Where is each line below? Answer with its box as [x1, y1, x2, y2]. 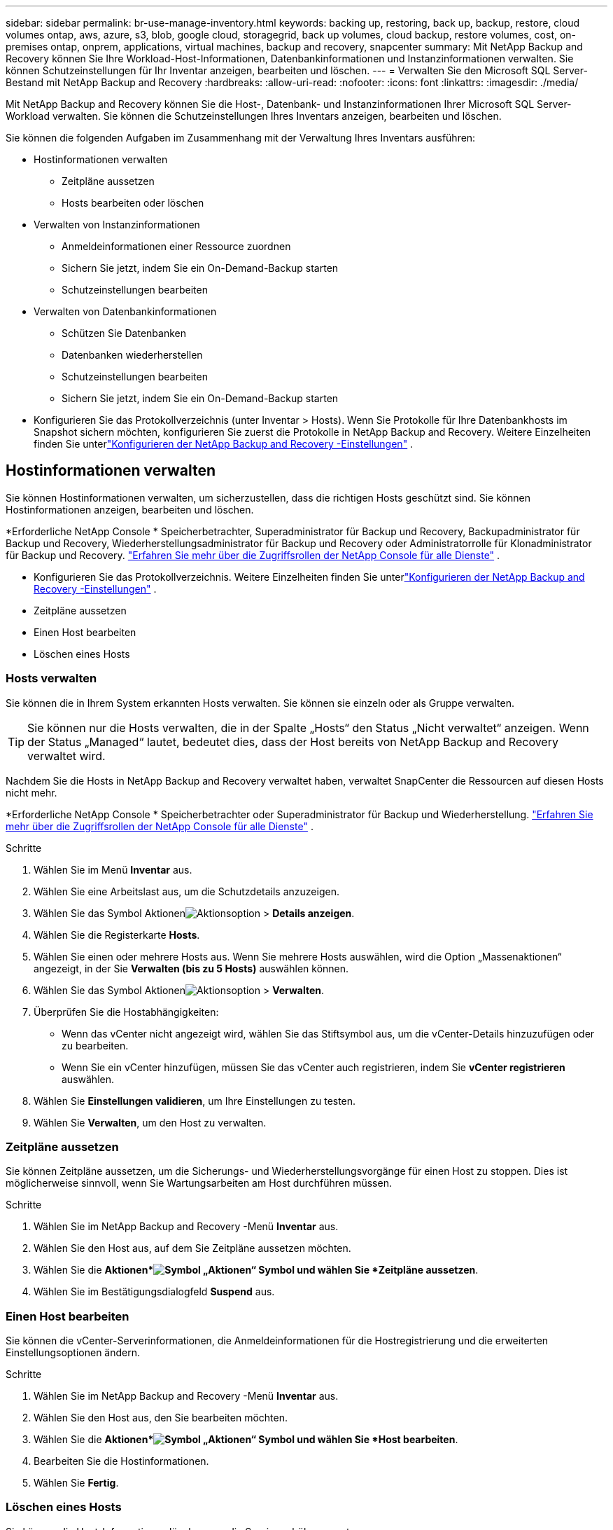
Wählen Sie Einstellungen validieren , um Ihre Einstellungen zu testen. [34, 1094, 356, 1107]
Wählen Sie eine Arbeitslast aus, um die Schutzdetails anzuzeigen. [34, 885, 339, 897]
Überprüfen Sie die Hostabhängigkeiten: [34, 1005, 219, 1018]
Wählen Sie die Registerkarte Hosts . [34, 928, 200, 941]
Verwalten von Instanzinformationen [34, 219, 200, 230]
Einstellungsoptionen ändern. [6, 1346, 141, 1359]
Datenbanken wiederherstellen [62, 349, 203, 361]
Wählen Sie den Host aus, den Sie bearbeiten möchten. [34, 1412, 288, 1424]
